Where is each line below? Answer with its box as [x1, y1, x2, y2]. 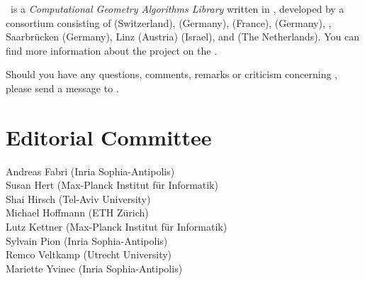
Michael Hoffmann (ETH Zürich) [6, 205, 149, 220]
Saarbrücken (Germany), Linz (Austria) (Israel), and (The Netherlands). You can [6, 29, 359, 44]
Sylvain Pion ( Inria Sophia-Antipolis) [6, 233, 168, 248]
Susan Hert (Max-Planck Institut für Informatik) [6, 177, 218, 192]
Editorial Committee [6, 122, 212, 151]
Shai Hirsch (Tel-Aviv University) [6, 191, 151, 206]
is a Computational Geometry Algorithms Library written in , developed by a [10, 1, 344, 16]
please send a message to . [6, 80, 119, 95]
